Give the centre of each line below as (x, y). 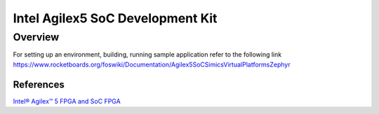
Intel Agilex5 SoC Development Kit (115, 18)
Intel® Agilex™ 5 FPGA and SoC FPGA (67, 101)
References (39, 84)
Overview (36, 37)
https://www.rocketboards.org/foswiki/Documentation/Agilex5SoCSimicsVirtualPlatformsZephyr (152, 64)
